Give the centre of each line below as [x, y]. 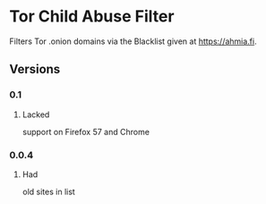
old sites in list [49, 191]
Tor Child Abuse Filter [92, 17]
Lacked [36, 115]
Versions [35, 69]
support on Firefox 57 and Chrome [86, 132]
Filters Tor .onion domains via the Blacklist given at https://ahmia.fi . [133, 41]
